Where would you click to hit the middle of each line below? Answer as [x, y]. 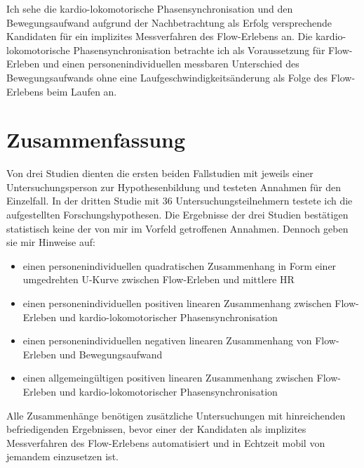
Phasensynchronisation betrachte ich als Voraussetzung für [199, 50]
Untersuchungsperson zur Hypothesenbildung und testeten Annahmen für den [174, 187]
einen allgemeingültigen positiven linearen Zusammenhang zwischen [168, 378]
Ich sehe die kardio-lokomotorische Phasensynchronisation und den [150, 8]
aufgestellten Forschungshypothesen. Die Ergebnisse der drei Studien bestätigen [177, 215]
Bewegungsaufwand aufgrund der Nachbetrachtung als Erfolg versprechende [169, 22]
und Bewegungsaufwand [111, 354]
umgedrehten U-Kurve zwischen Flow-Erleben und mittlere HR [159, 279]
